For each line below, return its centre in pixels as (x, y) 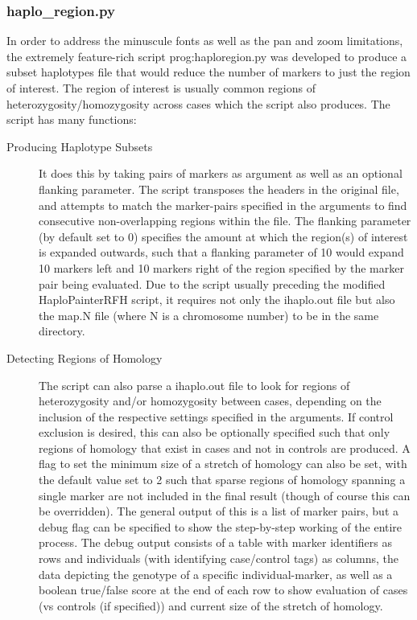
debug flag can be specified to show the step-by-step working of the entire (221, 526)
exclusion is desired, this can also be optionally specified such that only (215, 432)
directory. (62, 331)
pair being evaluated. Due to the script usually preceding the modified (212, 283)
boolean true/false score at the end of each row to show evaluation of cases (223, 590)
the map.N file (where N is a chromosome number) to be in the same (209, 315)
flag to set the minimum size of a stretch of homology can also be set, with (223, 464)
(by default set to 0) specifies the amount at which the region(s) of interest (223, 236)
